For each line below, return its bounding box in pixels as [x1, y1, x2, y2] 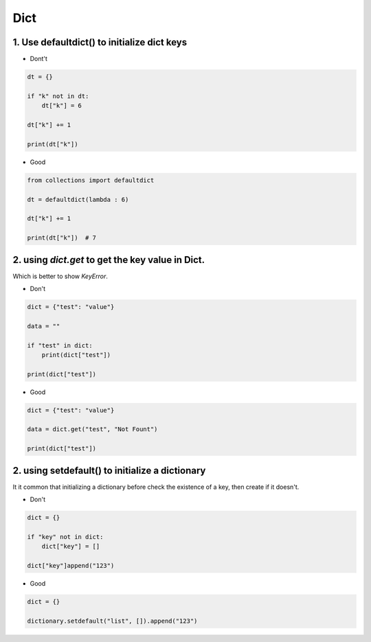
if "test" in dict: [27, 341, 93, 349]
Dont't [30, 55, 48, 63]
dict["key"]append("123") [27, 562, 115, 570]
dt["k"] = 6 [41, 102, 82, 110]
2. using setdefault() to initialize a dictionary [12, 464, 206, 477]
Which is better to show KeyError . [12, 272, 108, 280]
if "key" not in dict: [27, 533, 104, 540]
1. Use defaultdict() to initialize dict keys [12, 36, 188, 48]
